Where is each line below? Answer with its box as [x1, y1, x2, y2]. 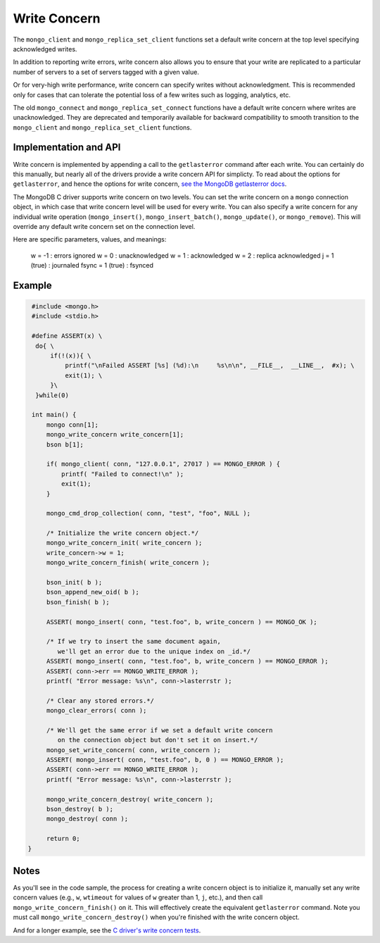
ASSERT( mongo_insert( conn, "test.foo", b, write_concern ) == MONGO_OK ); [46, 618, 318, 626]
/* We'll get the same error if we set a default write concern [46, 726, 273, 734]
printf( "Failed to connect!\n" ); [61, 470, 184, 478]
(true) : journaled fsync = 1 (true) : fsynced [30, 261, 154, 270]
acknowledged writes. [13, 44, 77, 53]
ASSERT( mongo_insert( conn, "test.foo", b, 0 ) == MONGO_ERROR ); [46, 756, 284, 764]
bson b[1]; [46, 440, 84, 449]
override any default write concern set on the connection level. [13, 222, 196, 230]
